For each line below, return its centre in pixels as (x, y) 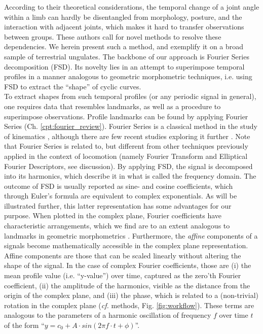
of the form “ (24, 325)
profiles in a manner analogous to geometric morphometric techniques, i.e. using (128, 76)
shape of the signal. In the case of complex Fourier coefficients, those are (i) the (128, 265)
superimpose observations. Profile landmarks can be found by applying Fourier (126, 116)
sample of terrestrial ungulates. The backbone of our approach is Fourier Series (127, 56)
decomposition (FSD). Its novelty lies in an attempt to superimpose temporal (124, 66)
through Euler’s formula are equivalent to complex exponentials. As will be (121, 196)
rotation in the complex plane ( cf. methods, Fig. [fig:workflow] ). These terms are (129, 305)
